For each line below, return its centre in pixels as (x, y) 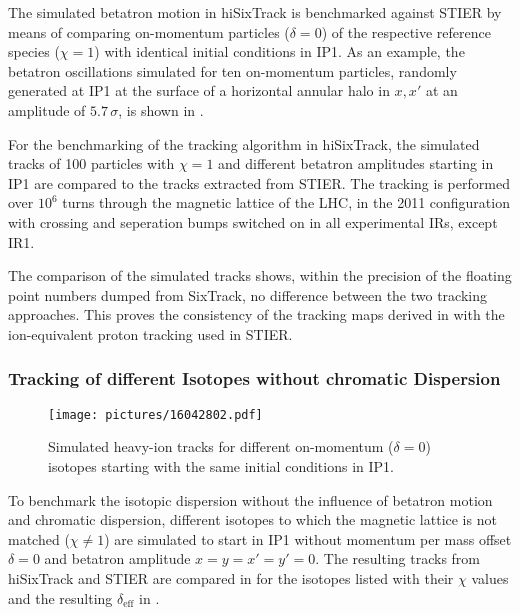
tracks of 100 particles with (91, 163)
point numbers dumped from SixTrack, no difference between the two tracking (247, 294)
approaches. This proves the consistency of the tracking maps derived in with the (256, 314)
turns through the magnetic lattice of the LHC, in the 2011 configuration (286, 202)
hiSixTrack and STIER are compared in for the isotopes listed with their (231, 577)
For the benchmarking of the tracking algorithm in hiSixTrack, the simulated (244, 143)
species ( (34, 51)
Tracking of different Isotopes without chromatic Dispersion (254, 378)
